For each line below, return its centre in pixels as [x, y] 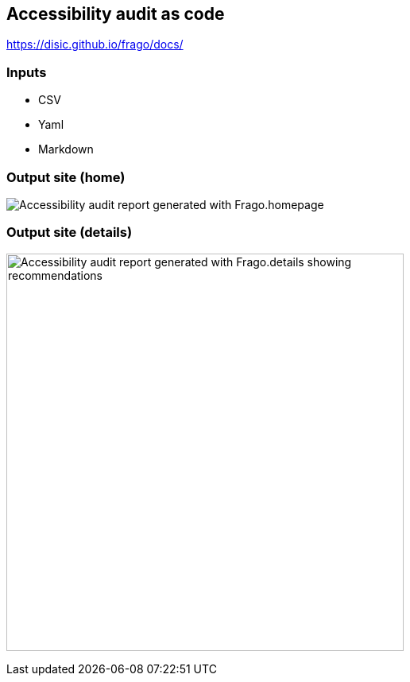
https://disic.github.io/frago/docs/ [95, 45]
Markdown [66, 149]
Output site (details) [70, 232]
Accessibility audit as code [116, 14]
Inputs [27, 72]
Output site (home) [66, 177]
